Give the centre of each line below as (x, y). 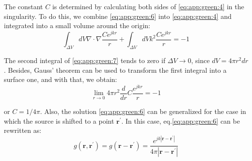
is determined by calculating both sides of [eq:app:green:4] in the (148, 6)
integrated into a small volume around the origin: (77, 25)
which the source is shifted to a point (59, 121)
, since (200, 60)
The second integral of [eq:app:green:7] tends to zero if (85, 60)
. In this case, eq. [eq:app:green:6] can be (181, 121)
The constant (24, 6)
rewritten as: (23, 130)
